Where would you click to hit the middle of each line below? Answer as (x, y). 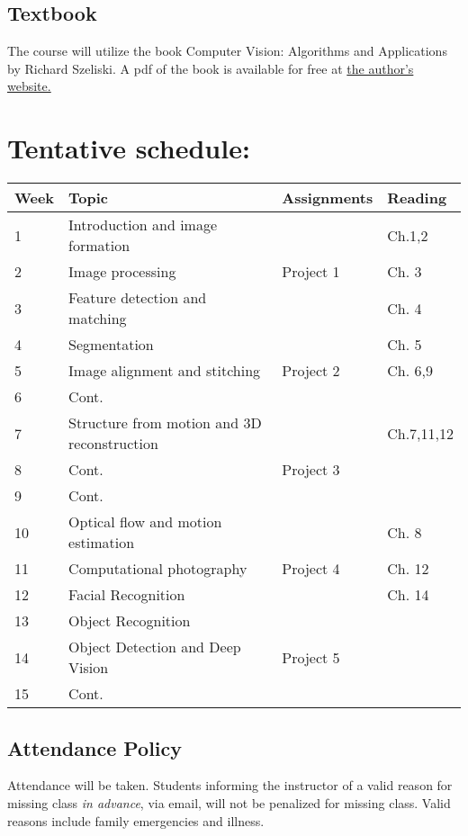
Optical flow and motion (145, 522)
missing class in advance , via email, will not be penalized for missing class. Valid (229, 802)
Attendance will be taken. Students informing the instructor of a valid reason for (230, 785)
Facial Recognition (127, 595)
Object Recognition (130, 621)
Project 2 (311, 371)
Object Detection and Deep (155, 647)
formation (99, 246)
